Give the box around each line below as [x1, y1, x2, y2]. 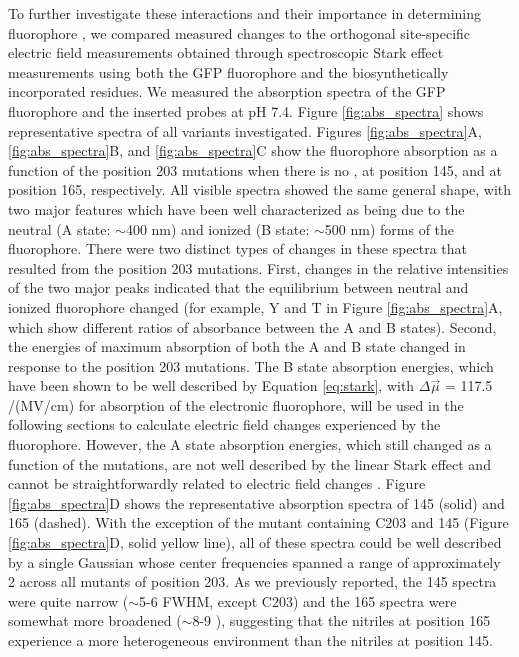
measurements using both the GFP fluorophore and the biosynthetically [8, 61, 449, 82]
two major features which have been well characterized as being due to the [8, 198, 465, 219]
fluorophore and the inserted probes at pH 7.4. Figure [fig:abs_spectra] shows [8, 100, 484, 121]
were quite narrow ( [8, 590, 129, 611]
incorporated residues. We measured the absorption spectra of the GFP [8, 81, 446, 102]
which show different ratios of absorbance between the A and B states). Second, [8, 316, 497, 337]
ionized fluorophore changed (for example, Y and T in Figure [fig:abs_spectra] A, [8, 296, 503, 317]
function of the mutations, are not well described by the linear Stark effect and [8, 453, 491, 474]
